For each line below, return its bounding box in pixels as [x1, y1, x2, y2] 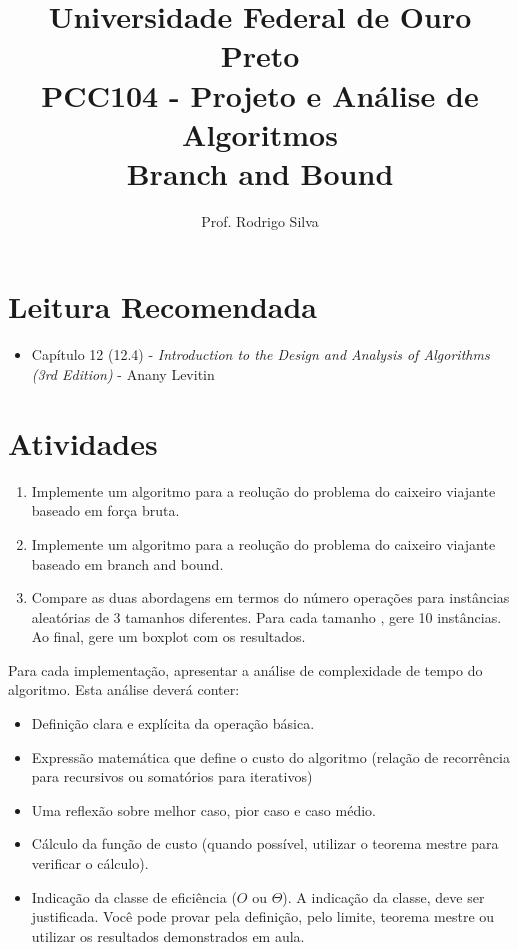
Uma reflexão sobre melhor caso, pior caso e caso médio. [31, 799, 376, 820]
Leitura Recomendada [8, 286, 318, 327]
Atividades [8, 422, 158, 463]
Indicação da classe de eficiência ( [31, 886, 237, 907]
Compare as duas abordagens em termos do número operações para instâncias [31, 587, 510, 608]
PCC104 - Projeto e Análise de [41, 74, 479, 115]
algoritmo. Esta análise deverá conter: [8, 679, 240, 700]
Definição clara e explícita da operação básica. [31, 713, 315, 734]
